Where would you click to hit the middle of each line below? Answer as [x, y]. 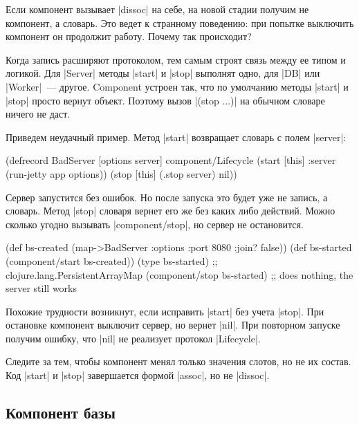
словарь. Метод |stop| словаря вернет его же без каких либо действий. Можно [171, 211]
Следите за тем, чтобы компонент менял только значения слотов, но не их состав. [178, 361]
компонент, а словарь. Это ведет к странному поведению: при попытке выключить [180, 22]
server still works [41, 288]
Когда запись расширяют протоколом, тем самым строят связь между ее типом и [176, 59]
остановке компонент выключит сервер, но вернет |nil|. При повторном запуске [173, 325]
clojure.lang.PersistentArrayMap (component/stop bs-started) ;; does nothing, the [179, 274]
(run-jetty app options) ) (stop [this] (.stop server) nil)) [121, 173]
